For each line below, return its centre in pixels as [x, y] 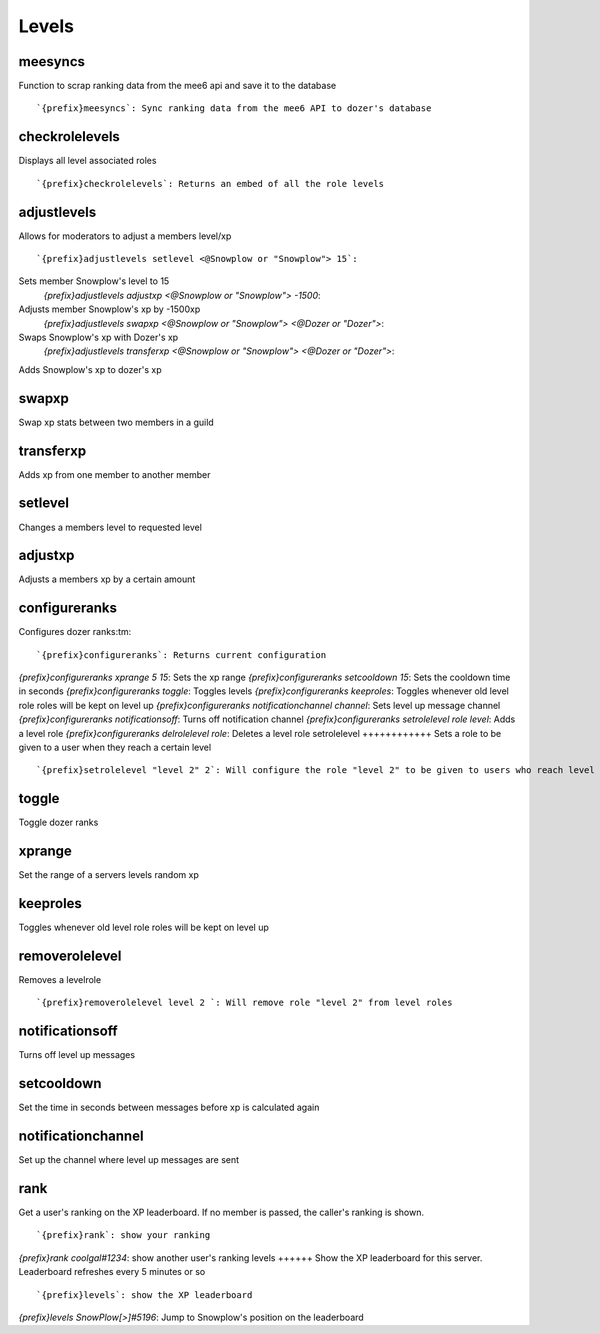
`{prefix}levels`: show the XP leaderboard [144, 1294]
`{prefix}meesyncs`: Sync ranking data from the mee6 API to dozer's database [234, 108]
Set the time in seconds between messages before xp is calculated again [169, 1107]
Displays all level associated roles [87, 161]
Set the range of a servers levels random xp [108, 875]
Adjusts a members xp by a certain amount [107, 579]
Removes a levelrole [60, 980]
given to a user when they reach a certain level [115, 747]
